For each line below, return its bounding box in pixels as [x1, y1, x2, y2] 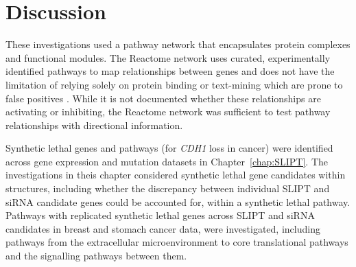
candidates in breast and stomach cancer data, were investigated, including [5, 221, 320, 235]
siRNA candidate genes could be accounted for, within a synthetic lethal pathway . [5, 194, 351, 209]
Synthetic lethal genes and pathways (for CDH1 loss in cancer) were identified [5, 141, 333, 155]
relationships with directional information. [5, 117, 183, 132]
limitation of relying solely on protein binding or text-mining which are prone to [5, 77, 343, 91]
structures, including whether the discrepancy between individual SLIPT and [5, 181, 330, 196]
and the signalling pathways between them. [5, 248, 187, 263]
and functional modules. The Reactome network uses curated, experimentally [5, 50, 331, 65]
